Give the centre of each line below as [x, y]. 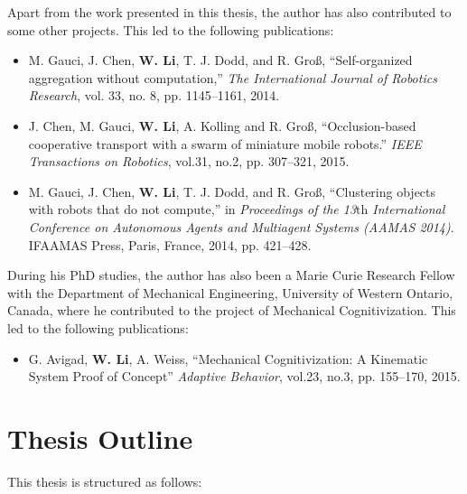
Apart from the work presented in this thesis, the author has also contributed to [229, 12]
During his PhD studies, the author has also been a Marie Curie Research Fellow [231, 275]
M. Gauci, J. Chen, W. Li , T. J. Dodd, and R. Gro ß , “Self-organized [220, 60]
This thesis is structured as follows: [105, 481]
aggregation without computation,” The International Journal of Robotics [233, 77]
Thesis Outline [100, 438]
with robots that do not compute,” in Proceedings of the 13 [192, 209]
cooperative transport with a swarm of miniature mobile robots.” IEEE [225, 143]
